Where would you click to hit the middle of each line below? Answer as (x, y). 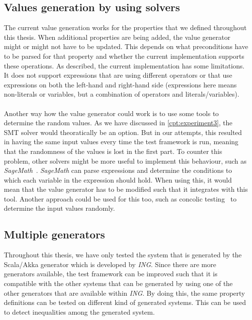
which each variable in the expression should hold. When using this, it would (118, 179)
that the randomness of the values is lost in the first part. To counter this (113, 151)
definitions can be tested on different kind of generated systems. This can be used (125, 302)
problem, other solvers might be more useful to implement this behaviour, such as (125, 160)
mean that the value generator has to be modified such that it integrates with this (126, 189)
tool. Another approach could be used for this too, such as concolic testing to (120, 198)
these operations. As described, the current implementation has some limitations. (124, 65)
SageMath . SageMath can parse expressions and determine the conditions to (118, 170)
